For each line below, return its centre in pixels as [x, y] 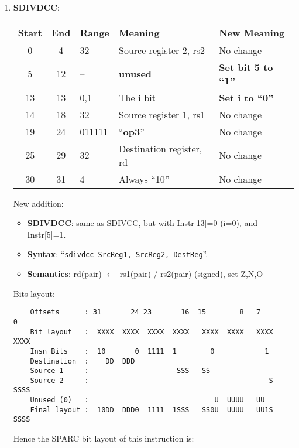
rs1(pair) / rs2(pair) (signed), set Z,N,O [191, 274]
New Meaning [252, 32]
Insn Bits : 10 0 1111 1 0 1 [149, 351]
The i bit [137, 97]
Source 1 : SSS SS [120, 371]
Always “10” [144, 179]
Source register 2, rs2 [162, 50]
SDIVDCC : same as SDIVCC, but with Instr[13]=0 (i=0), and [142, 223]
